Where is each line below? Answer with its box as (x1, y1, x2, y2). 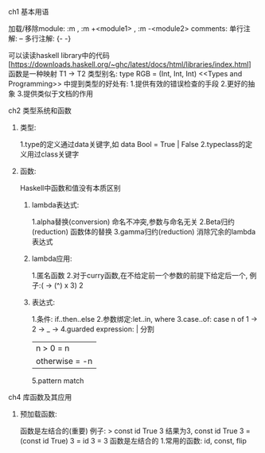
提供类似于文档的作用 (23, 89, 94, 98)
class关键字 (41, 149, 80, 159)
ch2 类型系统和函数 (8, 106, 72, 115)
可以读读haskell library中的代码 (8, 51, 110, 60)
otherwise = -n (35, 356, 93, 366)
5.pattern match (31, 376, 84, 385)
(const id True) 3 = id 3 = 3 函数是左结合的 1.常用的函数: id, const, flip (19, 436, 247, 445)
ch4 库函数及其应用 (8, 393, 72, 401)
